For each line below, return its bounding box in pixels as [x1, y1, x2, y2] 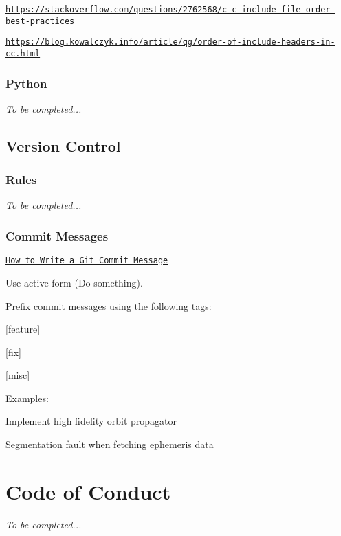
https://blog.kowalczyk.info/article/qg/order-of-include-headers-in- [5, 37, 335, 47]
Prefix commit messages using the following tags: [5, 298, 212, 313]
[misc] [5, 368, 30, 382]
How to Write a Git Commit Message [5, 256, 168, 266]
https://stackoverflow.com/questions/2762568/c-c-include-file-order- [5, 5, 335, 14]
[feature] [5, 322, 41, 336]
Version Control [5, 135, 121, 156]
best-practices [5, 16, 75, 26]
